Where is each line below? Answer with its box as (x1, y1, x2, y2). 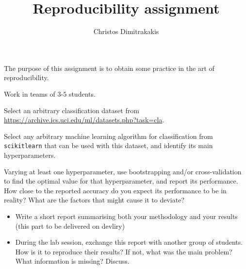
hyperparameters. (4, 150, 56, 160)
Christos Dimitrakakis (93, 26, 159, 36)
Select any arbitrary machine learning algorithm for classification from (4, 131, 213, 141)
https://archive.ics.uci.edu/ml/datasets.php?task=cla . (4, 115, 164, 125)
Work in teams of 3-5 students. (4, 88, 96, 99)
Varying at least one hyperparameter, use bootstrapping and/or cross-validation (4, 166, 242, 176)
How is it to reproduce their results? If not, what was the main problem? (15, 246, 232, 256)
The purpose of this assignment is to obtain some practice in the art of (4, 63, 214, 73)
